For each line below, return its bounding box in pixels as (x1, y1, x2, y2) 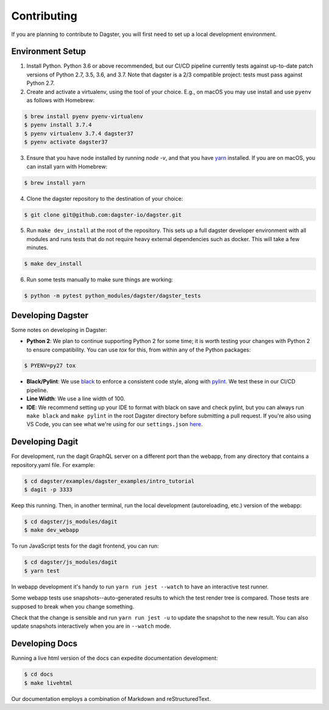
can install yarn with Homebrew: (26, 162, 108, 170)
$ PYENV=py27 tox (24, 362, 76, 369)
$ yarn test (24, 567, 60, 574)
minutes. (26, 244, 49, 252)
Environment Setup (11, 46, 87, 57)
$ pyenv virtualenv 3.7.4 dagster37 (24, 130, 134, 137)
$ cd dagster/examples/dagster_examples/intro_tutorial (24, 477, 195, 485)
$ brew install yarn (24, 179, 85, 186)
